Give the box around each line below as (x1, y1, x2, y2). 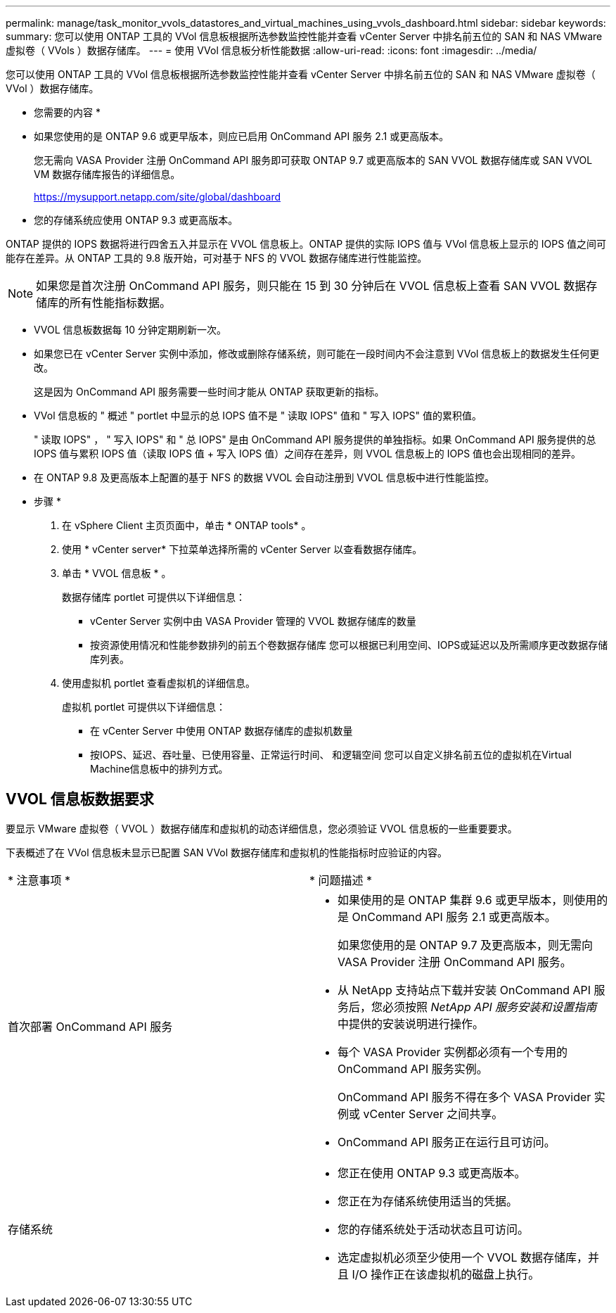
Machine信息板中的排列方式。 (90, 763, 229, 775)
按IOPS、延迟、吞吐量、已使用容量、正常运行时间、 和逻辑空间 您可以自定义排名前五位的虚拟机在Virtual (90, 749, 572, 761)
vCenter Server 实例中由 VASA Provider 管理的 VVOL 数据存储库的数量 (90, 615, 416, 627)
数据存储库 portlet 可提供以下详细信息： (62, 591, 246, 603)
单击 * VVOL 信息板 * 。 (62, 567, 172, 579)
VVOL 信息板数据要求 (6, 790, 154, 808)
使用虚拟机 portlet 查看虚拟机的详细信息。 (62, 677, 256, 689)
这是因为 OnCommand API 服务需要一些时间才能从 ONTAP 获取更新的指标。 (34, 386, 385, 398)
